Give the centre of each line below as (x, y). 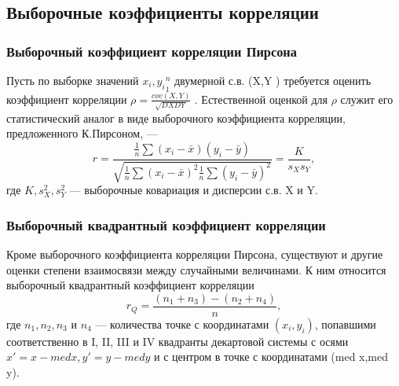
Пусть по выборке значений (73, 80)
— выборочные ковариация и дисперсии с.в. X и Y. (194, 190)
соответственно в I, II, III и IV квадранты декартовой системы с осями (178, 341)
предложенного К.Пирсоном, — (82, 133)
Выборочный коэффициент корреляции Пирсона (152, 51)
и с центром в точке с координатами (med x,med (271, 357)
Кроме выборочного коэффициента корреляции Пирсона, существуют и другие (195, 254)
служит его (367, 99)
